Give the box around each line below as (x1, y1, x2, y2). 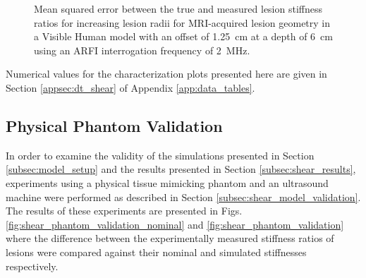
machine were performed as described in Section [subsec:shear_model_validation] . (6, 189, 361, 204)
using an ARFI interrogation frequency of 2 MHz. (34, 42, 250, 57)
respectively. (6, 258, 59, 273)
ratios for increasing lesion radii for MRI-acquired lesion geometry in (34, 15, 331, 30)
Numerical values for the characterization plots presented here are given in (6, 66, 327, 81)
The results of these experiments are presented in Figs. (6, 203, 243, 218)
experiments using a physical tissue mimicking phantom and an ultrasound (6, 175, 329, 190)
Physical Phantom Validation (6, 114, 223, 136)
